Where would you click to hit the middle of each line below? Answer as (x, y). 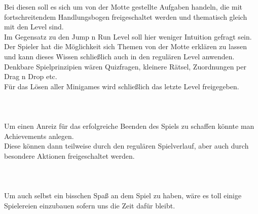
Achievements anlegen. (39, 136)
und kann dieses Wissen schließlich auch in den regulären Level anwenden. (119, 56)
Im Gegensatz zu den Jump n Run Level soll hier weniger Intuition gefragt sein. (128, 36)
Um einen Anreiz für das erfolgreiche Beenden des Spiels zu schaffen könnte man (129, 126)
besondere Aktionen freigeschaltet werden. (69, 155)
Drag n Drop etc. (31, 76)
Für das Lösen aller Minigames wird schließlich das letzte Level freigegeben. (122, 86)
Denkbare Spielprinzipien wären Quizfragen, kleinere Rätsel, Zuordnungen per (125, 66)
